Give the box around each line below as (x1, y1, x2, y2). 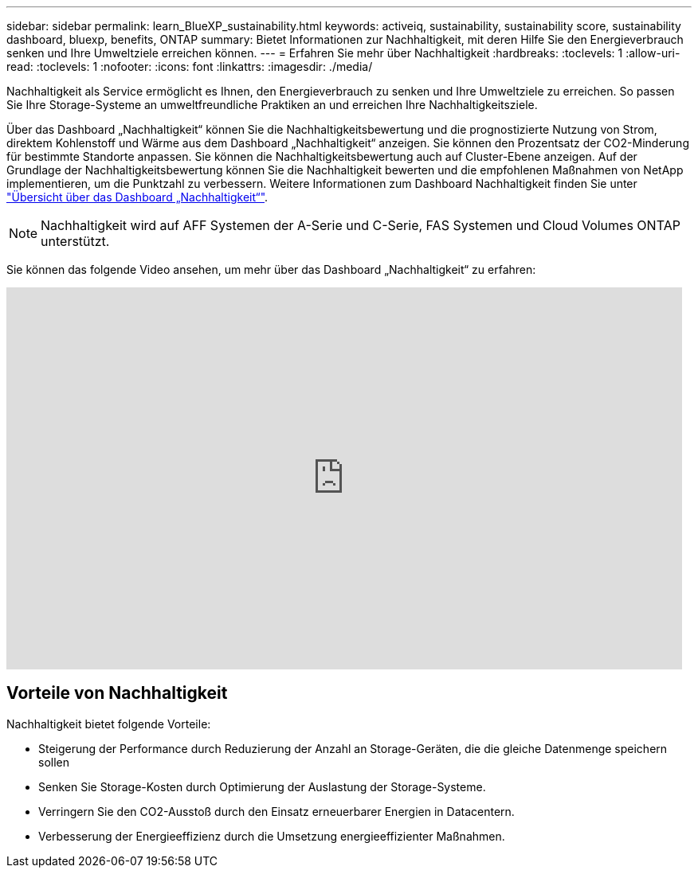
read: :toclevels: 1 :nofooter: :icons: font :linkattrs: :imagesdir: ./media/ (6, 60, 373, 73)
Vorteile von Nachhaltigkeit (6, 683, 228, 704)
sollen (38, 755, 69, 769)
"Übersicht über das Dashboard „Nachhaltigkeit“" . (6, 190, 269, 204)
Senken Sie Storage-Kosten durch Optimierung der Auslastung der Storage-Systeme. (38, 779, 486, 794)
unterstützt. (41, 233, 110, 249)
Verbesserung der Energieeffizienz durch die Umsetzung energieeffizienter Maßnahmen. (38, 829, 505, 843)
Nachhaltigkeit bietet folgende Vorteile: (6, 716, 211, 731)
